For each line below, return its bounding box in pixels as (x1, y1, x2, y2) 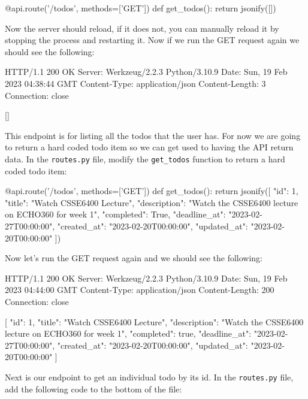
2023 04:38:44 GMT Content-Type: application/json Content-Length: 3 (5, 77, 266, 89)
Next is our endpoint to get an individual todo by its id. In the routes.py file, (5, 370, 294, 383)
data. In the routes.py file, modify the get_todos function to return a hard (5, 152, 285, 165)
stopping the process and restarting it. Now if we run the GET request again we (5, 34, 300, 46)
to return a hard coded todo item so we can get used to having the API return (5, 141, 294, 153)
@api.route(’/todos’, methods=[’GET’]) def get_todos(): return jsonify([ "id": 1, (5, 185, 298, 197)
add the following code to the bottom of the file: (5, 382, 182, 395)
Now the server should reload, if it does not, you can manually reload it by (5, 22, 279, 34)
